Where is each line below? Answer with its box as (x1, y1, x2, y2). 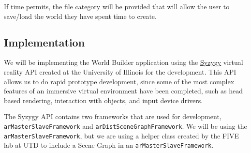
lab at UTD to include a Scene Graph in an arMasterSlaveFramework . (4, 140, 214, 150)
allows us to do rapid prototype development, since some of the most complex (4, 76, 235, 86)
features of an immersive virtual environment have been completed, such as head (4, 86, 243, 96)
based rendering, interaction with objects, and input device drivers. (4, 95, 203, 105)
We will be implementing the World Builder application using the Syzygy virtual (4, 57, 243, 67)
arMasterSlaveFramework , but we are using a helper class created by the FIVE (4, 130, 239, 140)
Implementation (4, 34, 85, 49)
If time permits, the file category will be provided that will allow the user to (4, 1, 230, 11)
